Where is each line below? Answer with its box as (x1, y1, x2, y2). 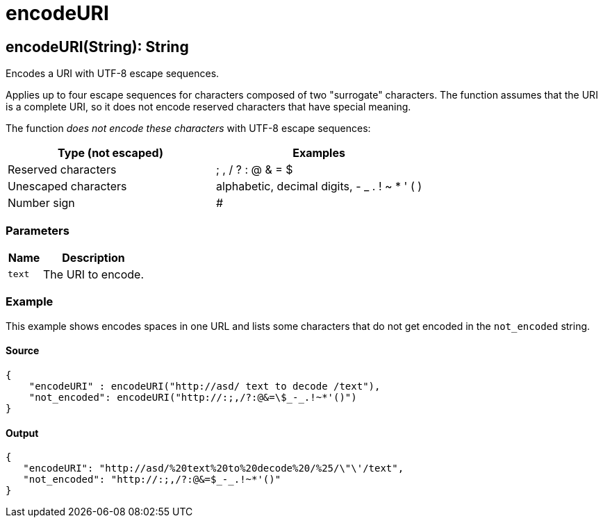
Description (62, 250, 125, 265)
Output (6, 426, 39, 439)
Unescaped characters (8, 179, 127, 194)
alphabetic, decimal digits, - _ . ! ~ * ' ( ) (216, 179, 422, 194)
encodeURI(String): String (6, 38, 189, 56)
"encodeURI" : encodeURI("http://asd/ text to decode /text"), (28, 380, 381, 392)
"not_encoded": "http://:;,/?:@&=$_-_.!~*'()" (23, 474, 281, 485)
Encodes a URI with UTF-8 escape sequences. (6, 67, 220, 80)
